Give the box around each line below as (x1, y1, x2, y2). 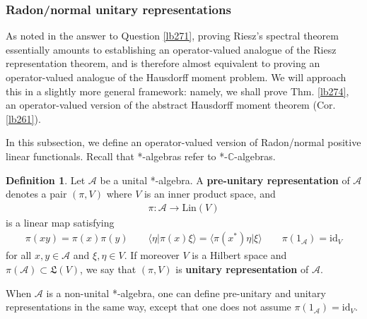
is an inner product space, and (144, 186, 276, 201)
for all (6, 248, 32, 263)
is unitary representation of (175, 262, 309, 276)
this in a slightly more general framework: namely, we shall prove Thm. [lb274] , (6, 83, 349, 98)
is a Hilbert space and (192, 248, 287, 263)
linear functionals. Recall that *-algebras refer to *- (6, 148, 228, 163)
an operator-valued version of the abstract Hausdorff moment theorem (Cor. (6, 97, 336, 112)
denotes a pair (6, 186, 67, 201)
